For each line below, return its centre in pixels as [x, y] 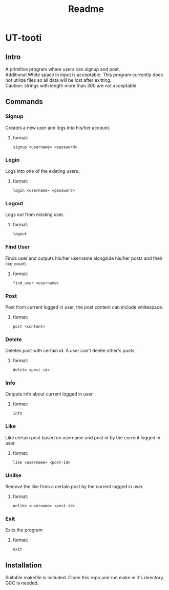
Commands [24, 102]
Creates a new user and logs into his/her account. [58, 128]
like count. [16, 263]
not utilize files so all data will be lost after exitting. [58, 80]
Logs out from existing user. [35, 214]
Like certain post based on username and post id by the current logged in [83, 437]
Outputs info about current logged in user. [49, 394]
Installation [24, 565]
